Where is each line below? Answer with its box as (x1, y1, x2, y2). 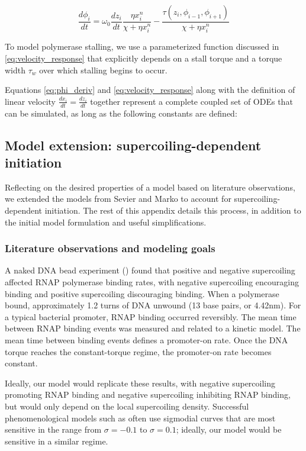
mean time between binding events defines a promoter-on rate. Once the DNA (5, 334, 288, 346)
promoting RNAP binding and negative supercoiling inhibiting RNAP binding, (5, 388, 291, 401)
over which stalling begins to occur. (39, 63, 168, 76)
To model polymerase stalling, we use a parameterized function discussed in (5, 40, 279, 53)
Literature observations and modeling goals (5, 241, 215, 256)
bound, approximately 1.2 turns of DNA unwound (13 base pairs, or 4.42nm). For (5, 299, 301, 311)
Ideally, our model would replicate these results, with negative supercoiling (5, 376, 276, 389)
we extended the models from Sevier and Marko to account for (5, 192, 231, 205)
